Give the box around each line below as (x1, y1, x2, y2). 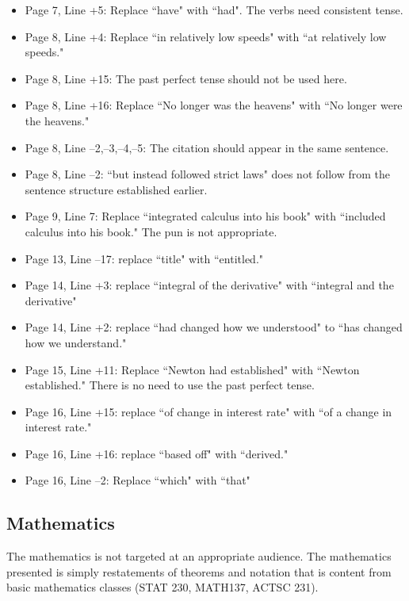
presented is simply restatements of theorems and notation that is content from (6, 563, 392, 580)
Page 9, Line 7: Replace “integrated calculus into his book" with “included (25, 208, 386, 224)
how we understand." (25, 334, 127, 350)
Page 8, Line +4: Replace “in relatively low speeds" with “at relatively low (25, 28, 387, 44)
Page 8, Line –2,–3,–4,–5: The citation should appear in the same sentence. (25, 139, 389, 155)
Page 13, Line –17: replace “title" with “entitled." (25, 250, 264, 266)
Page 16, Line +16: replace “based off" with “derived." (25, 445, 289, 461)
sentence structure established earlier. (25, 181, 208, 197)
